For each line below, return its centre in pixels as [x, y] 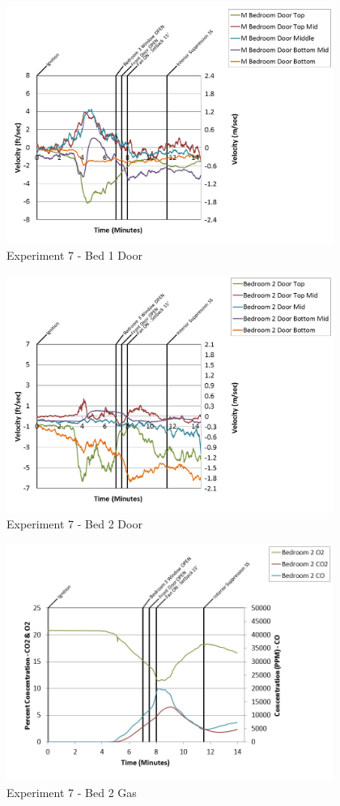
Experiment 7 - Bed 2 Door [74, 524]
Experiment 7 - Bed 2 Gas [72, 793]
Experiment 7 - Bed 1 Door [74, 255]
